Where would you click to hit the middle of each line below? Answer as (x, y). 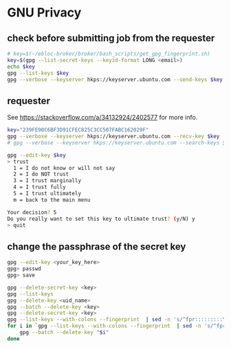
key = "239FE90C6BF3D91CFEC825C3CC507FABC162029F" (78, 130)
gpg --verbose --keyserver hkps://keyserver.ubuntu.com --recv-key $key (113, 137)
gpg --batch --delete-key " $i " (64, 332)
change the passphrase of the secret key (97, 247)
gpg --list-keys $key (38, 73)
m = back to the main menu (52, 200)
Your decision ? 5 (32, 212)
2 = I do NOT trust (41, 174)
